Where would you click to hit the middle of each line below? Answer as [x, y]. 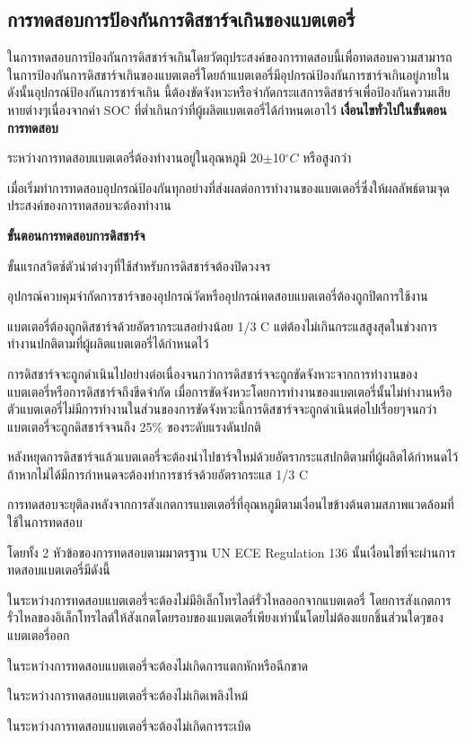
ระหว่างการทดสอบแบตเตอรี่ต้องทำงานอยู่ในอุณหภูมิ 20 [135, 158]
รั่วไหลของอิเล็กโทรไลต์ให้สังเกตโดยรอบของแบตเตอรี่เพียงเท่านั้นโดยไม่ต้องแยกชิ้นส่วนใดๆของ [225, 617]
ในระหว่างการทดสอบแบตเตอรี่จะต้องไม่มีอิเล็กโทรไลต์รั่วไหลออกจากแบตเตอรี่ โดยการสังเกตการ [229, 599]
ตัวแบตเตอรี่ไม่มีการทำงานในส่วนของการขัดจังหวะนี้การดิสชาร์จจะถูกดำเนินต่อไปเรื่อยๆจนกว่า [222, 409]
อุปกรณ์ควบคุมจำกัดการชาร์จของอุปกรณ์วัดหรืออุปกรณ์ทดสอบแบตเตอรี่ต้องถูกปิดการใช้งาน [218, 296]
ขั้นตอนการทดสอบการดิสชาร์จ [76, 235]
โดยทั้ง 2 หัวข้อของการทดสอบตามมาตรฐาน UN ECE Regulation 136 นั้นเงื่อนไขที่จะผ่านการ [232, 552]
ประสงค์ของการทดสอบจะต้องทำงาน [89, 205]
